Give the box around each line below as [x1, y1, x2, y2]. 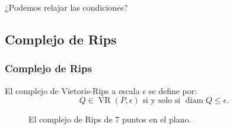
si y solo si [142, 96, 181, 105]
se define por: [148, 84, 197, 96]
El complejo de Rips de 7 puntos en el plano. [28, 113, 191, 125]
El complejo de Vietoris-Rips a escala [5, 84, 140, 96]
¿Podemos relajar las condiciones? [5, 1, 128, 13]
